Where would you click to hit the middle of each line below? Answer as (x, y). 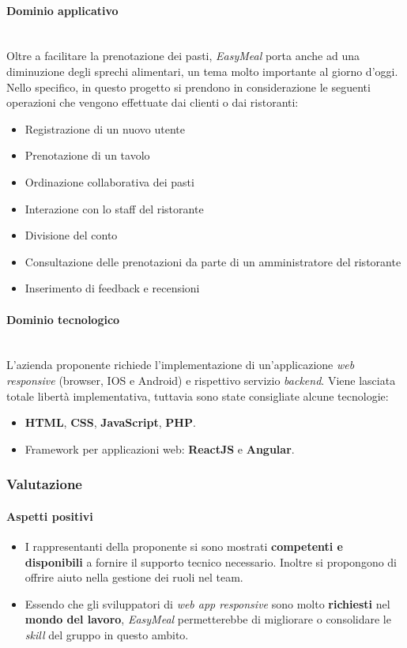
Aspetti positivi (50, 516)
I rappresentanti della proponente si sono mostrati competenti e (184, 546)
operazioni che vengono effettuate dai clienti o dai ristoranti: (153, 102)
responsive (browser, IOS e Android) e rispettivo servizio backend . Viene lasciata (201, 380)
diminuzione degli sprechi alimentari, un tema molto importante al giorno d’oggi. (202, 71)
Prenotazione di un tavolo (87, 155)
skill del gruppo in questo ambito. (107, 634)
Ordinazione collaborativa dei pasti (109, 181)
